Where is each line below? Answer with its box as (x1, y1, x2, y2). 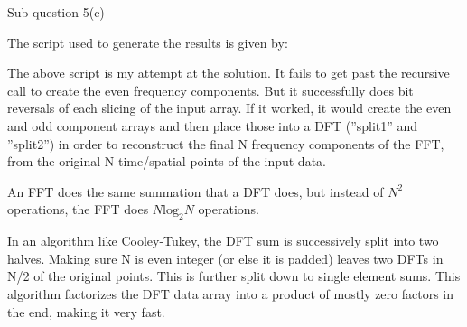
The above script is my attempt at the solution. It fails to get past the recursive (7, 63, 450, 82)
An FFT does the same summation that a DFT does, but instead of (7, 182, 384, 201)
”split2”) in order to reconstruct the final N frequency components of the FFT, (7, 134, 444, 153)
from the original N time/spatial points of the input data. (7, 152, 326, 171)
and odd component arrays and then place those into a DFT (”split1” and (7, 116, 418, 135)
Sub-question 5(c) (7, 3, 105, 21)
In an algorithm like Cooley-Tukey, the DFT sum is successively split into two (7, 231, 439, 250)
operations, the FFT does (7, 200, 149, 219)
